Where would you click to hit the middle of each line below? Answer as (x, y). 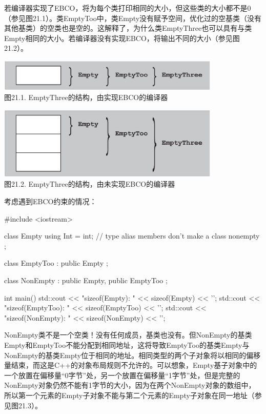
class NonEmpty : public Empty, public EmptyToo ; (86, 280)
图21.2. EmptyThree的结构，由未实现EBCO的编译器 (90, 184)
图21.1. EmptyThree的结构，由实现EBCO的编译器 (86, 97)
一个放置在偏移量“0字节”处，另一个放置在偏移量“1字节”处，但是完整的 (122, 375)
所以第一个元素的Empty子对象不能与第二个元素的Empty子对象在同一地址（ (129, 395)
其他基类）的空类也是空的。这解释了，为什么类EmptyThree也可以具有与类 (128, 28)
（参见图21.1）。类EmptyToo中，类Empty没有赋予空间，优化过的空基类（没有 (133, 18)
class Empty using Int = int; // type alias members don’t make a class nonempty (132, 236)
